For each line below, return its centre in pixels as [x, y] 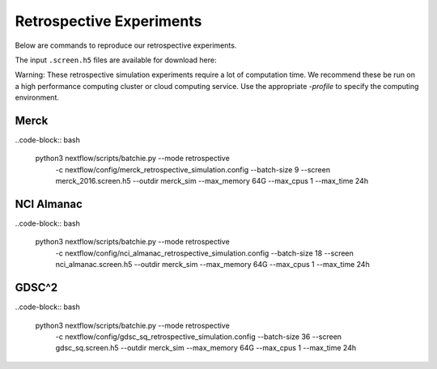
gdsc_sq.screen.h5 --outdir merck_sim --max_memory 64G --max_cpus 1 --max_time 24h [206, 348]
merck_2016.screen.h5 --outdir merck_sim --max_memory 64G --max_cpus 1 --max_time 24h [212, 181]
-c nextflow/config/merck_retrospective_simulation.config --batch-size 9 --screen [193, 169]
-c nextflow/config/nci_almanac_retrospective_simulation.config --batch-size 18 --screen [204, 253]
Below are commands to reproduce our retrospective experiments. [126, 45]
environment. [37, 98]
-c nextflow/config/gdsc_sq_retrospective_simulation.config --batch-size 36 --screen [199, 337]
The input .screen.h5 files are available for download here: [116, 60]
